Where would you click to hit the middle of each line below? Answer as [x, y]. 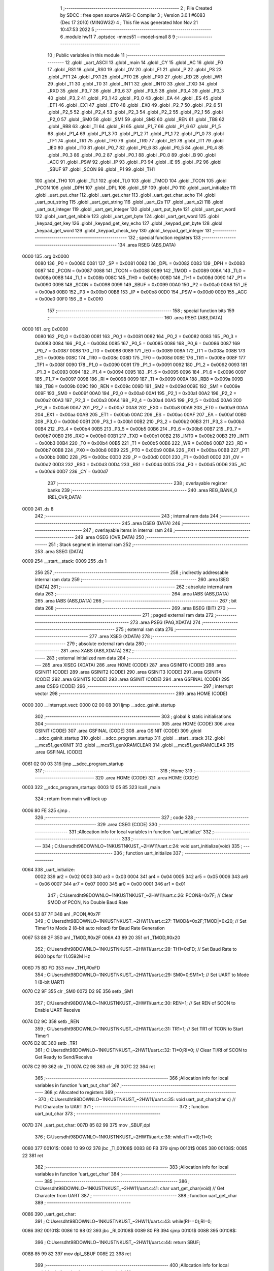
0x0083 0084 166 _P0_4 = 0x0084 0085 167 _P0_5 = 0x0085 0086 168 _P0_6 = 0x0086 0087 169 [138, 344]
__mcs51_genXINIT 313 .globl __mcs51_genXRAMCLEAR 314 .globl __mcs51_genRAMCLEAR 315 [134, 745]
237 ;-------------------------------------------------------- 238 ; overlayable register [138, 483]
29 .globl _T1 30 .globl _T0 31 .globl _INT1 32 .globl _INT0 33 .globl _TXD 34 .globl [132, 83]
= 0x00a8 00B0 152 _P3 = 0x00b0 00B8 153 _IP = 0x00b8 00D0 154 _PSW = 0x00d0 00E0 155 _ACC [141, 292]
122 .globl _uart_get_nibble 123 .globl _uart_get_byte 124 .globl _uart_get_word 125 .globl [127, 216]
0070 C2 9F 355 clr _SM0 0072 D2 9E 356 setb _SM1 [78, 991]
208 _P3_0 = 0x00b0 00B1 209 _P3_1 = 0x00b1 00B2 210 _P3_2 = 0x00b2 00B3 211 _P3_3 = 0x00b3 [140, 421]
